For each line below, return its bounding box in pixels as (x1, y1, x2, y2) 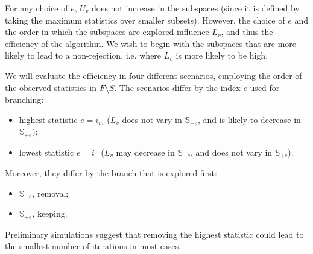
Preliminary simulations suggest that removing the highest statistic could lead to (5, 227, 304, 240)
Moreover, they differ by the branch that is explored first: (5, 167, 217, 179)
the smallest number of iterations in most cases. (5, 240, 182, 252)
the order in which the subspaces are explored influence (5, 25, 209, 38)
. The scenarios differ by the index (114, 81, 241, 94)
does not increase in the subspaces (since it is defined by (91, 2, 300, 14)
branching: (5, 93, 44, 106)
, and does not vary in (191, 145, 273, 158)
